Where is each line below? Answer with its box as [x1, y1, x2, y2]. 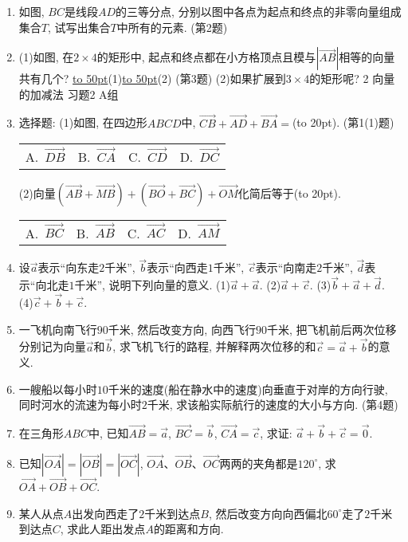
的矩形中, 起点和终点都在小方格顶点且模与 [96, 49, 316, 65]
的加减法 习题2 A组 [18, 85, 119, 102]
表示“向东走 [37, 259, 100, 276]
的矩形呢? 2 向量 [309, 70, 395, 87]
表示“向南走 [255, 259, 317, 276]
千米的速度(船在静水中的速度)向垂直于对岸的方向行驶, [108, 380, 388, 397]
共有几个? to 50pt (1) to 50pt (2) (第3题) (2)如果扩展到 [18, 70, 286, 87]
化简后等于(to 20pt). [237, 184, 341, 201]
